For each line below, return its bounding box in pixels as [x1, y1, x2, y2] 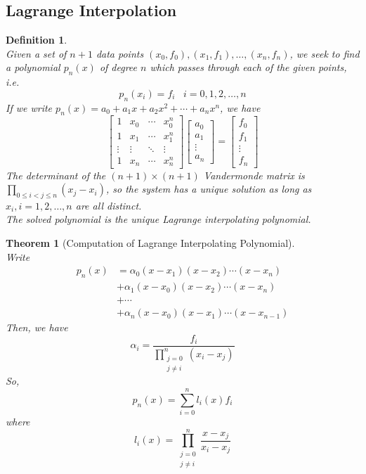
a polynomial [6, 60, 60, 75]
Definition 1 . [6, 32, 67, 47]
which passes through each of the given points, [150, 60, 347, 75]
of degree [99, 60, 138, 75]
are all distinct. [75, 198, 142, 212]
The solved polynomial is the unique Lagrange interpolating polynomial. [6, 212, 311, 226]
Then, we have [6, 320, 68, 335]
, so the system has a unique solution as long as [105, 181, 312, 196]
